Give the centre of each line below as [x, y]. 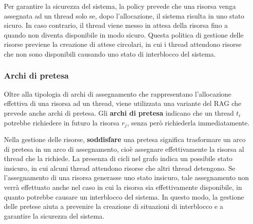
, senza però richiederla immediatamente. [188, 122]
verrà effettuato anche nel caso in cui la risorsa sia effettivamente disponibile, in [123, 187]
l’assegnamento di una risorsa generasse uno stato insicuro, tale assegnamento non [126, 177]
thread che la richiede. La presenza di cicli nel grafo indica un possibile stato [118, 158]
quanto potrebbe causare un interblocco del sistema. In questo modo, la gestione [124, 196]
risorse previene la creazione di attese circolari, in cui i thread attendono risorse [123, 44]
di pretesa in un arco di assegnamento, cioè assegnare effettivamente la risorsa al [124, 149]
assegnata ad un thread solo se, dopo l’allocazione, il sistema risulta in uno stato [124, 15]
